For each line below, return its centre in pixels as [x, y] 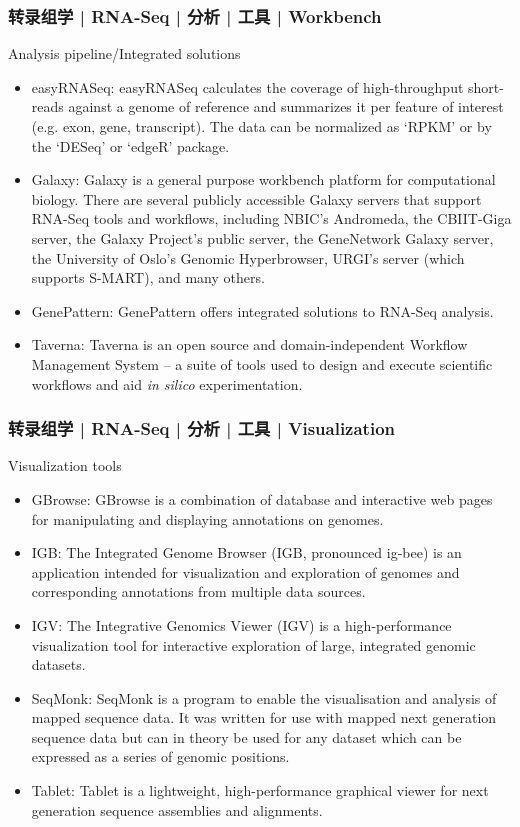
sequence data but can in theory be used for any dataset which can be [246, 736]
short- [486, 86]
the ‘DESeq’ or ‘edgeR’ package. [130, 145]
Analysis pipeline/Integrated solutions [124, 53]
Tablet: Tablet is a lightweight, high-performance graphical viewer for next [260, 790]
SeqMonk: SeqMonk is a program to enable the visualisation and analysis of [264, 697]
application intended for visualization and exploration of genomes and [245, 571]
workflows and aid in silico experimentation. [167, 383]
